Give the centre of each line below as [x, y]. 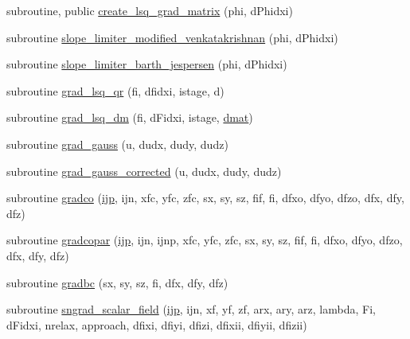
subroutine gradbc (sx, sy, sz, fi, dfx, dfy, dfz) [117, 282]
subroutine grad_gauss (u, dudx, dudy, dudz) [117, 144]
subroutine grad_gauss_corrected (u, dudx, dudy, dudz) [144, 171]
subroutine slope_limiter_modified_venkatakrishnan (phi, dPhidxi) [172, 37]
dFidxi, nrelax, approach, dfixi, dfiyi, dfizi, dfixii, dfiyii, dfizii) [157, 324]
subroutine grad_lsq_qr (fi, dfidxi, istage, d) [115, 90]
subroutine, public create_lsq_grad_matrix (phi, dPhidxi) [150, 10]
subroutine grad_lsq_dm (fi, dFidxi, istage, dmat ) [130, 117]
